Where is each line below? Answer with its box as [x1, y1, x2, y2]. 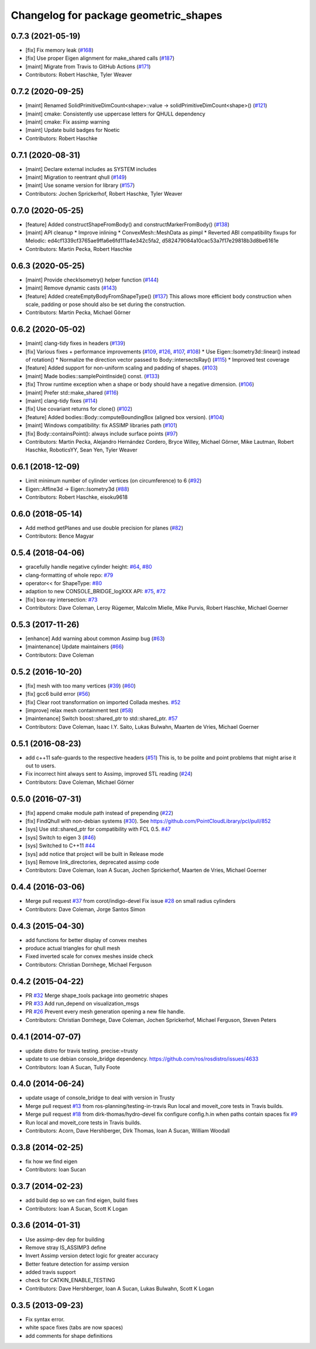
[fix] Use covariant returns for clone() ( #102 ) [25, 405, 133, 413]
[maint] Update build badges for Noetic [25, 127, 120, 134]
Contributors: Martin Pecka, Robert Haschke [25, 245, 132, 252]
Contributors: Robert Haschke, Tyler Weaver [25, 71, 132, 79]
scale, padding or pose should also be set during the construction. [25, 301, 186, 308]
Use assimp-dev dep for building [25, 1236, 105, 1243]
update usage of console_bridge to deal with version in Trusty [25, 1094, 175, 1102]
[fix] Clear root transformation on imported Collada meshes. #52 [25, 698, 181, 706]
